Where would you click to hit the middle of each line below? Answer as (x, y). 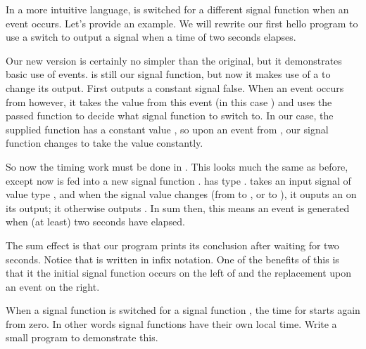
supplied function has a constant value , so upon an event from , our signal (167, 129)
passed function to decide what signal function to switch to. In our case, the (170, 116)
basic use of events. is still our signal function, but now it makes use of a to (168, 74)
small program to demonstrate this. (82, 337)
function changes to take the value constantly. (105, 143)
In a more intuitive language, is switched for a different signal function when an (177, 9)
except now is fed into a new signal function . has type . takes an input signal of (178, 180)
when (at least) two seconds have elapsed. (95, 222)
